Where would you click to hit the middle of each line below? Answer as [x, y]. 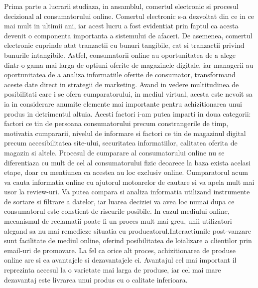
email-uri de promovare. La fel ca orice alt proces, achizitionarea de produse [120, 250]
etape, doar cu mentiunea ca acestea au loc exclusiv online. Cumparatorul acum [126, 172]
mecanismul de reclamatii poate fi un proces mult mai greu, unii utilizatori [118, 221]
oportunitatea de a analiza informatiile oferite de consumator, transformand [120, 74]
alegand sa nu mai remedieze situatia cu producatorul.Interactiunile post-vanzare [128, 230]
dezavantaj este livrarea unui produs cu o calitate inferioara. [96, 279]
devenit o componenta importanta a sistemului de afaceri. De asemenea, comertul [128, 35]
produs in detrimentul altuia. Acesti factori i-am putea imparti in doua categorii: [128, 113]
